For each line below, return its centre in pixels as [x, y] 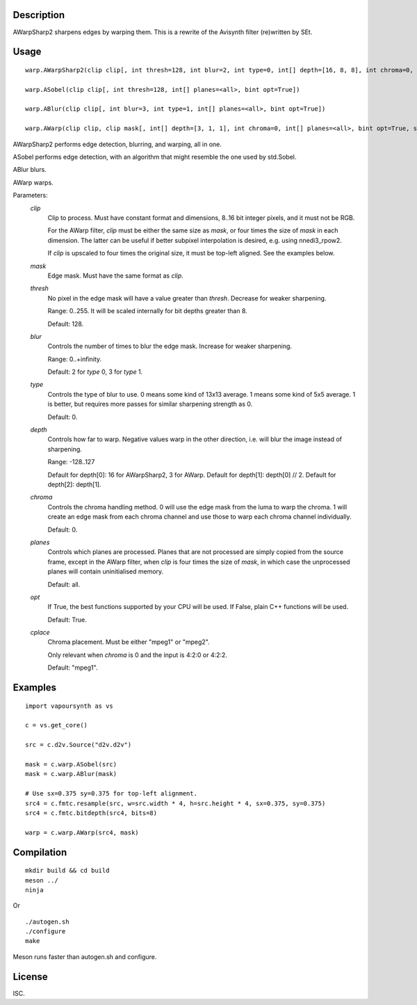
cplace [40, 633]
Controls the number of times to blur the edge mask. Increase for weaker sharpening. [170, 346]
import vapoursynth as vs [69, 706]
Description [39, 15]
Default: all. [64, 584]
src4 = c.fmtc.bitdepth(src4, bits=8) [91, 813]
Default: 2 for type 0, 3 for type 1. [95, 372]
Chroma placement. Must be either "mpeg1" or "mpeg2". [129, 642]
